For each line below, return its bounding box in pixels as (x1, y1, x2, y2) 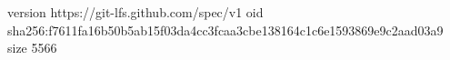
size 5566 (7, 38, 57, 57)
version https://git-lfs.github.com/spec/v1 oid (7, 3, 264, 21)
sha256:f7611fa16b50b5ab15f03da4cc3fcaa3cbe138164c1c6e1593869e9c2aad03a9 (7, 20, 444, 39)
